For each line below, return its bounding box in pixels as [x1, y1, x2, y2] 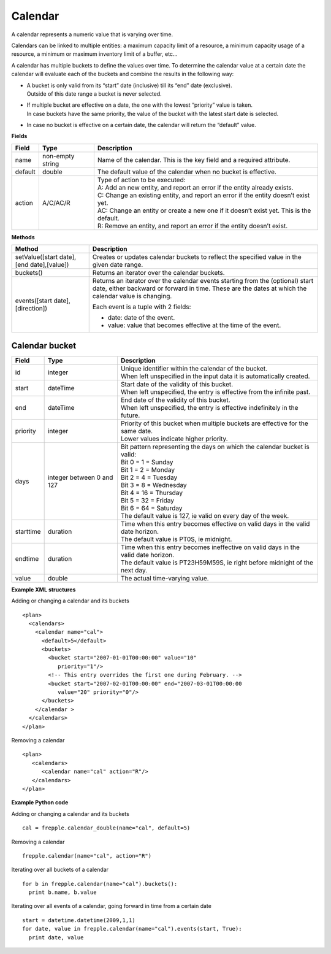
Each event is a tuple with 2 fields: [92, 302, 191, 311]
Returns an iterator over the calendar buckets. [92, 269, 225, 277]
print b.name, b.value [28, 889, 97, 896]
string [42, 160, 59, 168]
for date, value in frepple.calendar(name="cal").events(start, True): [22, 925, 242, 933]
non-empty [42, 152, 75, 160]
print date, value [28, 934, 84, 941]
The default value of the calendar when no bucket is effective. [97, 167, 277, 176]
